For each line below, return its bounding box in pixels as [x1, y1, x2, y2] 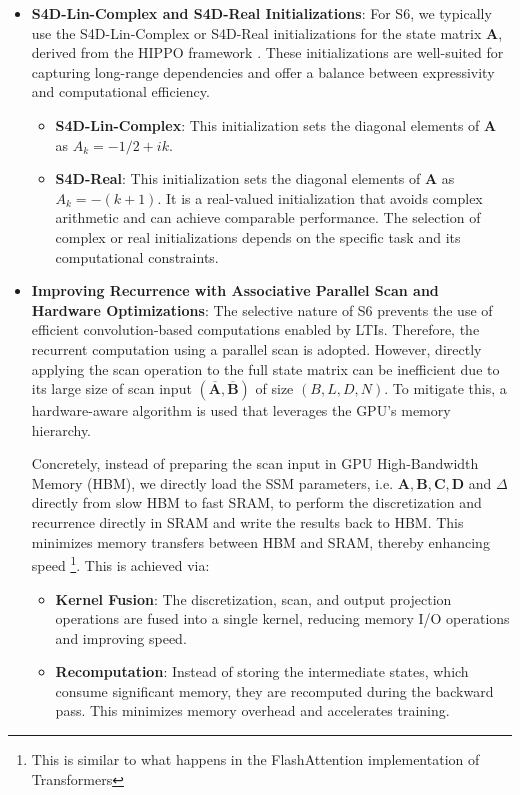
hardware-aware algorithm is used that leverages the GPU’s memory [31, 400, 451, 421]
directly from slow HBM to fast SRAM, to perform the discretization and [31, 492, 482, 513]
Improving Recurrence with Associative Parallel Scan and [31, 280, 439, 301]
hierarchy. [31, 419, 92, 440]
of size [255, 378, 294, 399]
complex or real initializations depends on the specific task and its [55, 226, 461, 247]
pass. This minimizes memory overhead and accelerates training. [55, 700, 450, 721]
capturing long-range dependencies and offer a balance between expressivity [31, 61, 495, 82]
